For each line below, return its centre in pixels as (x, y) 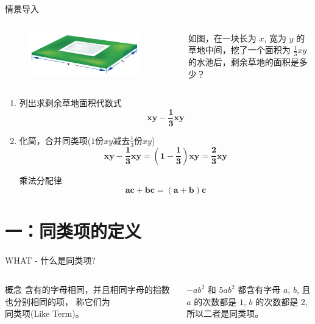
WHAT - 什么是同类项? (50, 260)
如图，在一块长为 (222, 38)
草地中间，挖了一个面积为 (239, 50)
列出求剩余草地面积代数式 (70, 103)
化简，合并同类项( (55, 140)
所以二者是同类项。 (225, 313)
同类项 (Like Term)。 (44, 313)
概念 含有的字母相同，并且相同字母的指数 (87, 289)
